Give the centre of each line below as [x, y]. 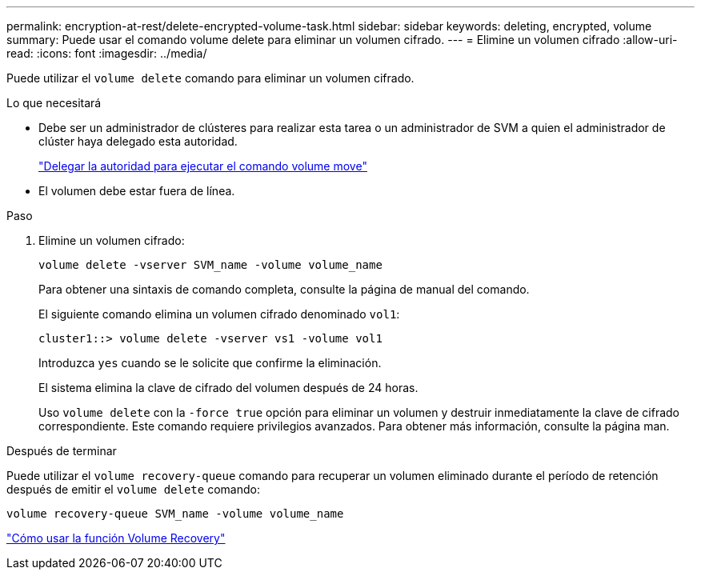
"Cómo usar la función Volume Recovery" [116, 538]
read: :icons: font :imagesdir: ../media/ [107, 53]
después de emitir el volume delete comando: [133, 489]
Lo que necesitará [54, 103]
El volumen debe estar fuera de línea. [137, 191]
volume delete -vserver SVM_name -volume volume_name [210, 265]
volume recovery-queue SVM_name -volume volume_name [175, 514]
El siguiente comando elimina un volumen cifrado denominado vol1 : [219, 314]
